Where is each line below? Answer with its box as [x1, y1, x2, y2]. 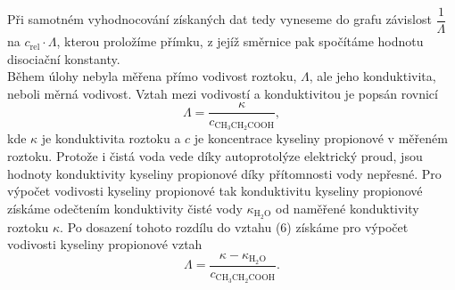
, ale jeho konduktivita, [309, 67, 436, 85]
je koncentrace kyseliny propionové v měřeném [194, 129, 448, 148]
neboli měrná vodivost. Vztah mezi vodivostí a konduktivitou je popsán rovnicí [7, 84, 438, 102]
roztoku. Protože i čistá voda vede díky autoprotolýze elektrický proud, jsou [7, 146, 423, 165]
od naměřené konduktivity [276, 198, 419, 217]
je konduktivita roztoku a [41, 129, 181, 148]
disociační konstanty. [7, 49, 120, 68]
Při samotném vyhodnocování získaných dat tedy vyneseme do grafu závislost [7, 10, 432, 28]
